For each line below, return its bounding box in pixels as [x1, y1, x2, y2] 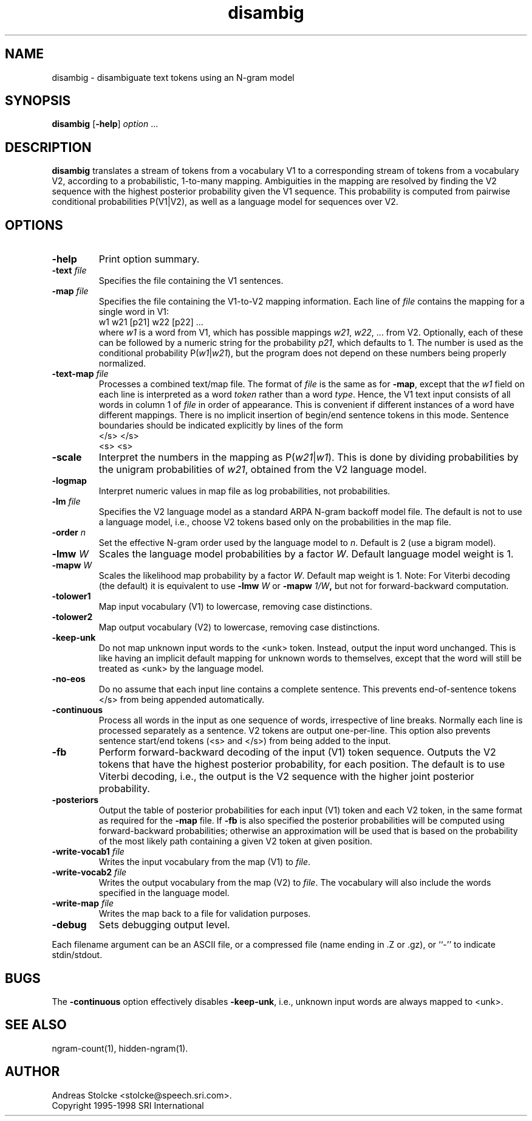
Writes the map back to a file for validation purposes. [98, 908, 311, 919]
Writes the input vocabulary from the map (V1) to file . [98, 857, 311, 867]
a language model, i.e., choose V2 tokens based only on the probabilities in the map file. [98, 517, 451, 528]
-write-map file [52, 898, 114, 909]
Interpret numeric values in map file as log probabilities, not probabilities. [98, 486, 390, 497]
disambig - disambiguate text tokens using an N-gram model [52, 72, 295, 83]
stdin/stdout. [52, 950, 103, 961]
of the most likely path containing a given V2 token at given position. [98, 836, 372, 847]
